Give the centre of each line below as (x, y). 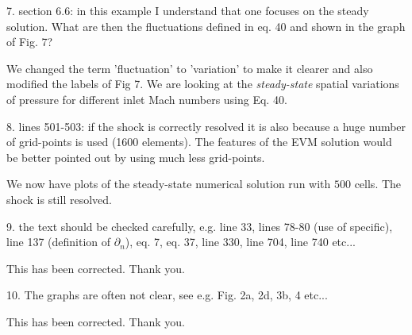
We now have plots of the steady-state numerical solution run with (169, 184)
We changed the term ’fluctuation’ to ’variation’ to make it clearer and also (190, 68)
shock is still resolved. (59, 199)
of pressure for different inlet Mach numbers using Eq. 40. (147, 99)
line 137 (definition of (59, 242)
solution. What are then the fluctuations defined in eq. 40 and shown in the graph (206, 26)
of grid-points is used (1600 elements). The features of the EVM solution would (199, 142)
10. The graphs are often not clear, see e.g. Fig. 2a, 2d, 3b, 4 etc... (167, 295)
